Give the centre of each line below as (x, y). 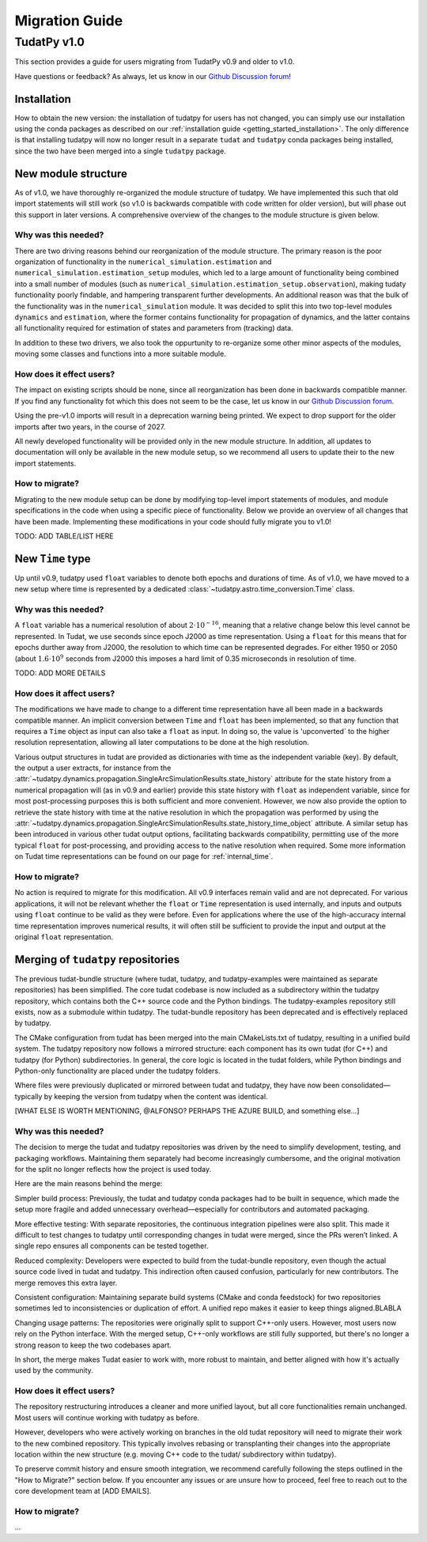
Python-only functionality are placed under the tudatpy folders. (117, 1071)
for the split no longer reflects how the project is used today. (113, 1170)
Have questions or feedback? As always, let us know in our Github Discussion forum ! (153, 76)
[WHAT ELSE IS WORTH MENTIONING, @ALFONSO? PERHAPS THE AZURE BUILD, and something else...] (187, 1111)
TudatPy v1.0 (49, 42)
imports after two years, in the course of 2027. (90, 426)
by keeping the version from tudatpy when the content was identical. (156, 1096)
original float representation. (64, 936)
